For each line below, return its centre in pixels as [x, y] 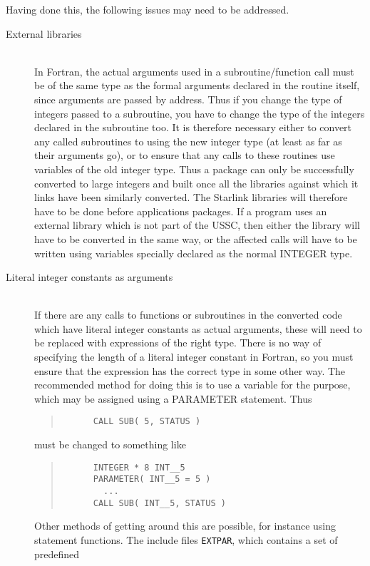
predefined [57, 554]
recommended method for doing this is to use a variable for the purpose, [192, 385]
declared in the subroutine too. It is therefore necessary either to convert [193, 127]
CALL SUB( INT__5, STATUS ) [159, 503]
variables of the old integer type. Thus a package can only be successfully [194, 169]
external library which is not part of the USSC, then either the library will [197, 225]
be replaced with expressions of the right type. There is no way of [178, 343]
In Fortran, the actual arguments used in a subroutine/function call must [194, 71]
